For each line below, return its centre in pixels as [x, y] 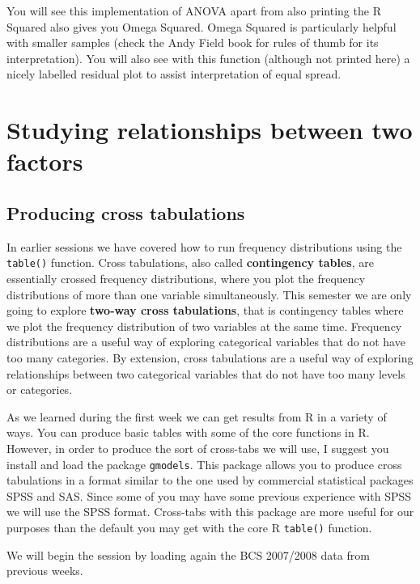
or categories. [40, 389]
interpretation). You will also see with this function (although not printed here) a [208, 58]
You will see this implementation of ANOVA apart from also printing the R [194, 11]
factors [45, 161]
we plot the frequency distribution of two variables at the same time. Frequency [204, 326]
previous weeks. [45, 571]
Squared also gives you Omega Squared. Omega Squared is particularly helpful [202, 26]
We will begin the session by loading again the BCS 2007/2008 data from [188, 554]
